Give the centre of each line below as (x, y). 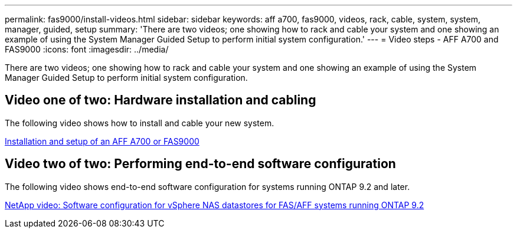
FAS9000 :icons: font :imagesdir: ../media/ (87, 49)
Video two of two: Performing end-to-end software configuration (200, 164)
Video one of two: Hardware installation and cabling (161, 100)
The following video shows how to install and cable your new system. (140, 123)
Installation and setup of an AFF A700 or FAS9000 (102, 141)
